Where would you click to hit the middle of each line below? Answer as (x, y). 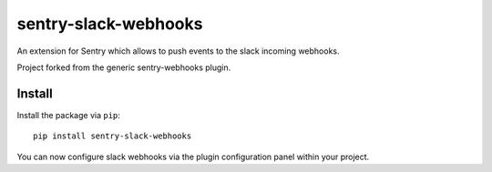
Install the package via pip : (68, 115)
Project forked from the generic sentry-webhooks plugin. (124, 67)
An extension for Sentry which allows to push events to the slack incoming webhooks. (178, 51)
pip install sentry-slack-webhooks (113, 136)
